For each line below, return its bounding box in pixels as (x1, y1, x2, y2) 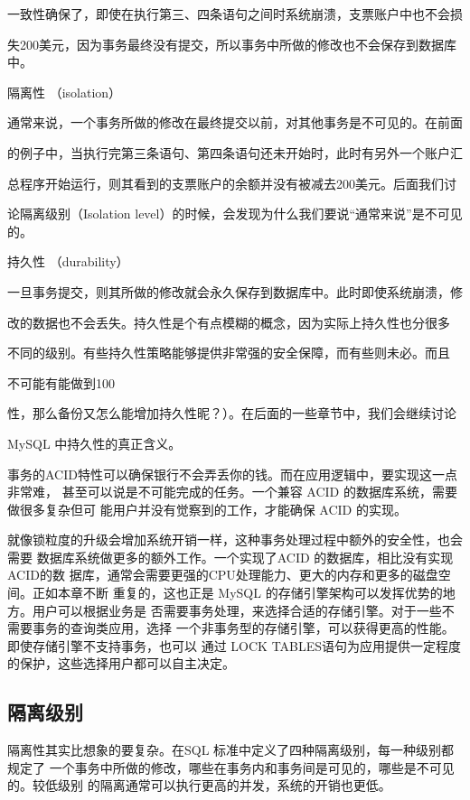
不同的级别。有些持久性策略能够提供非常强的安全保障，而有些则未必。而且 (7, 343, 450, 362)
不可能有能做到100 (7, 373, 115, 392)
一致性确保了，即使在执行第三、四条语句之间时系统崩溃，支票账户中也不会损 (7, 5, 463, 23)
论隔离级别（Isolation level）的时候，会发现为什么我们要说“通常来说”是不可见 (7, 204, 463, 223)
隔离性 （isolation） (7, 82, 122, 101)
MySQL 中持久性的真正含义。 (7, 433, 182, 452)
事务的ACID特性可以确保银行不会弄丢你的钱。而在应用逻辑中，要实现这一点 (7, 464, 457, 483)
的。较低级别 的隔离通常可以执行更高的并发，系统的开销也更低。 (7, 776, 391, 795)
